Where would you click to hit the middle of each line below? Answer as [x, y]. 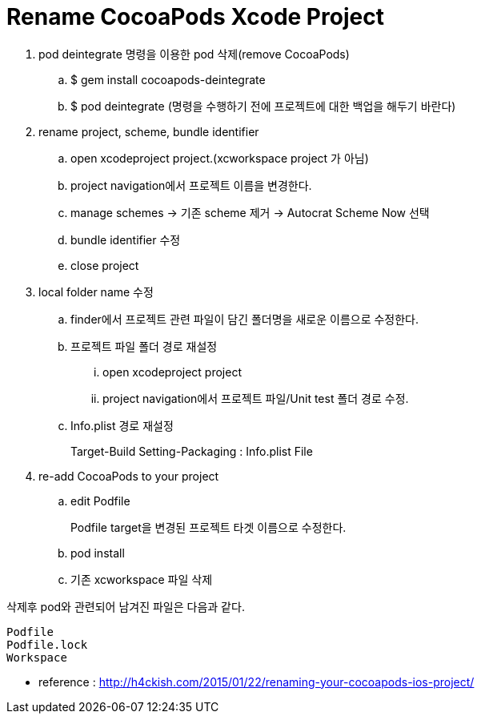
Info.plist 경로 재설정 [122, 425]
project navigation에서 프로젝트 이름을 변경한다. [191, 185]
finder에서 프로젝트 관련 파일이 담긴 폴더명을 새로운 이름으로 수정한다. [245, 319]
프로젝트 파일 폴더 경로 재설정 [144, 346]
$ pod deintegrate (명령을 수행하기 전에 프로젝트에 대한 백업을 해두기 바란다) [263, 106]
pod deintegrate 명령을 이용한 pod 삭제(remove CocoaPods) [194, 54]
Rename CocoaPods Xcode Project [195, 17]
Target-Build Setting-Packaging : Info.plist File [192, 451]
